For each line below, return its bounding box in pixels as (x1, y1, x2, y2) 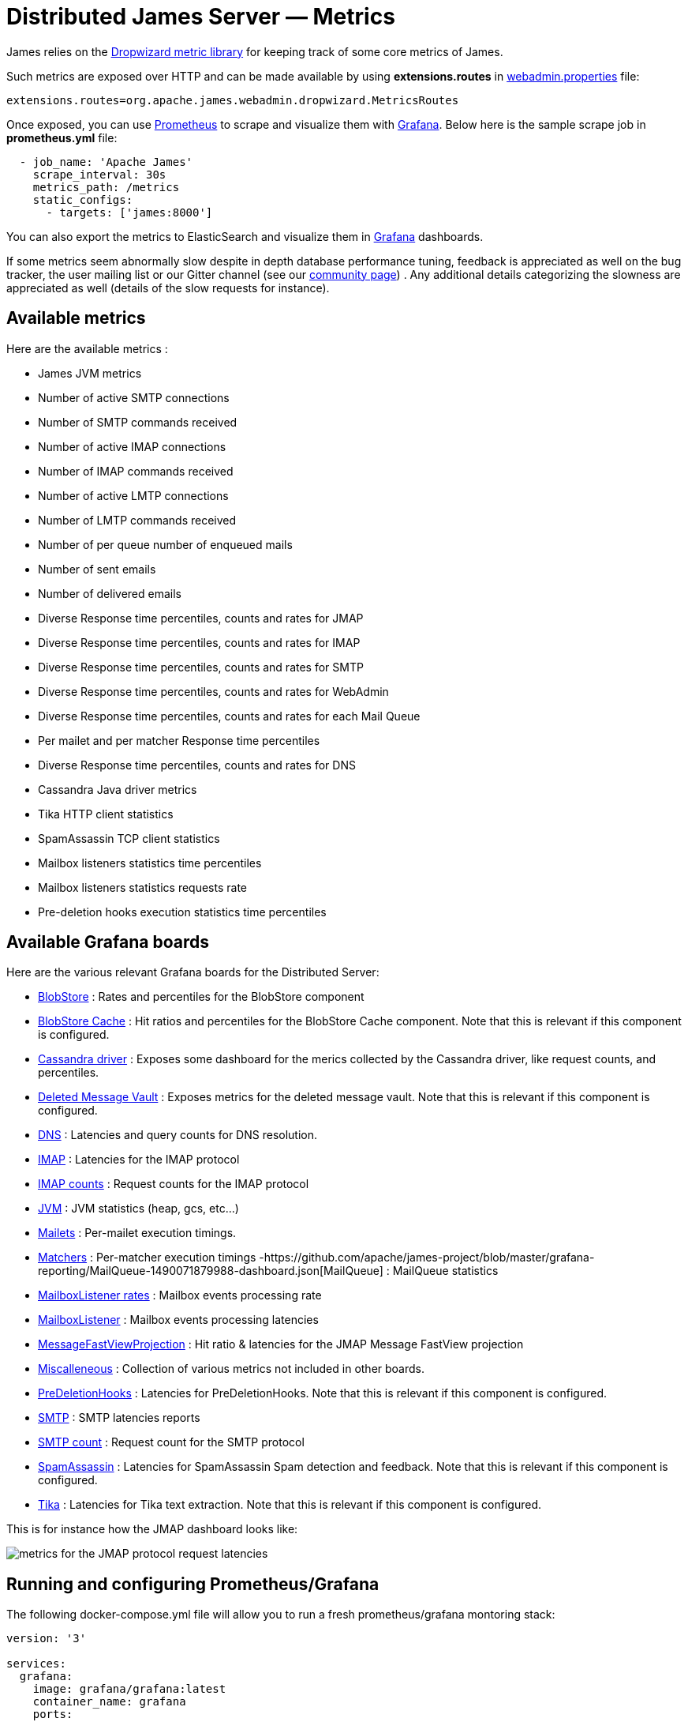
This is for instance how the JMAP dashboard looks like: (6, 1522, 298, 1536)
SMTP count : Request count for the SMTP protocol (38, 1435, 305, 1449)
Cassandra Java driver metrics (38, 782, 197, 796)
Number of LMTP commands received (38, 513, 237, 527)
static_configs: (32, 193, 133, 206)
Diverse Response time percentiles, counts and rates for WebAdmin (38, 684, 389, 698)
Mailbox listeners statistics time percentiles (38, 855, 262, 870)
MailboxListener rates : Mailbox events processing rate (38, 1288, 322, 1303)
